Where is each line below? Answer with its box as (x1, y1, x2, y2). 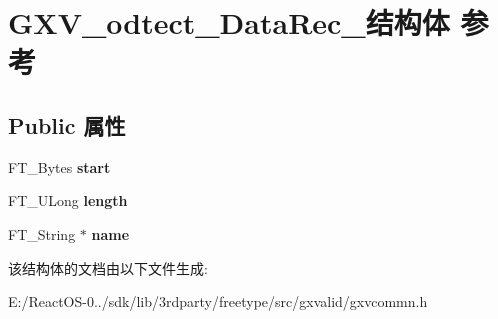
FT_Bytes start (8, 156, 111, 177)
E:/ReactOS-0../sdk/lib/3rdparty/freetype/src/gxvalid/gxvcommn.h (8, 291, 428, 312)
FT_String (8, 223, 76, 244)
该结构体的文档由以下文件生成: (8, 257, 208, 278)
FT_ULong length (8, 190, 128, 211)
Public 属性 (8, 109, 126, 140)
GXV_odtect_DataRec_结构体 (8, 2, 450, 43)
